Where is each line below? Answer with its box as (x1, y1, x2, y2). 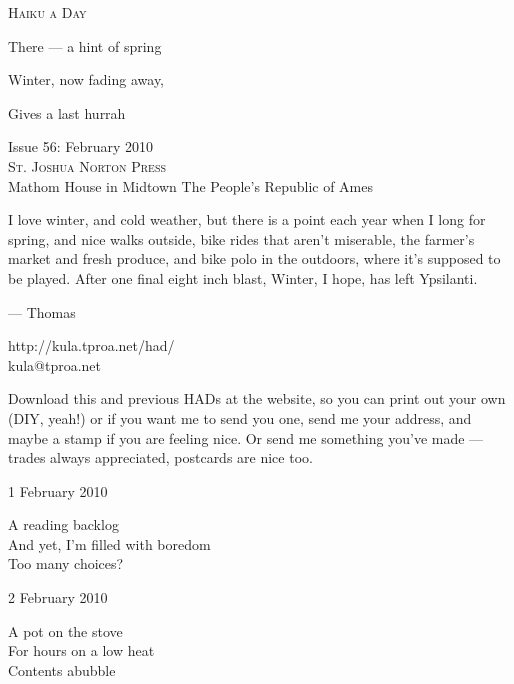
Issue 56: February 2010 (8, 136, 154, 157)
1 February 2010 (8, 480, 108, 501)
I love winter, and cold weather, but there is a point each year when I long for (8, 209, 486, 230)
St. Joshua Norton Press (8, 155, 167, 176)
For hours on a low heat (8, 640, 155, 661)
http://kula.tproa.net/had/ (8, 335, 175, 356)
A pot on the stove (8, 620, 123, 641)
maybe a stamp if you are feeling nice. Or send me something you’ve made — (8, 427, 484, 448)
